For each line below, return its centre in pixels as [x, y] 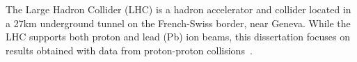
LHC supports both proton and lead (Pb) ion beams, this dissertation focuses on [178, 37]
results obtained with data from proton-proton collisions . [129, 50]
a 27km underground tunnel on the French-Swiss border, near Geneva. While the [178, 23]
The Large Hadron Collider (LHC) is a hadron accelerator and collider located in [178, 9]
